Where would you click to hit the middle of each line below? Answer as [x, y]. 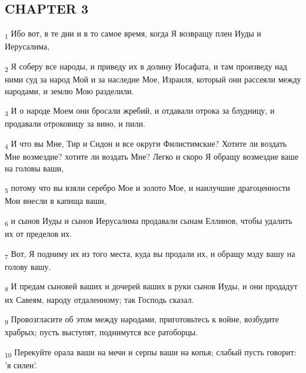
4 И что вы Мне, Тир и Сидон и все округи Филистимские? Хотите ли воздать [146, 144]
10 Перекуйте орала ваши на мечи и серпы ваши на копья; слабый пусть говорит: [151, 352]
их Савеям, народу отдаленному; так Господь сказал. [99, 299]
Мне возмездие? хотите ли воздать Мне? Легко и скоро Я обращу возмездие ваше [152, 156]
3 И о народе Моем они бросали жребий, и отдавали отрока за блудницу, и [140, 111]
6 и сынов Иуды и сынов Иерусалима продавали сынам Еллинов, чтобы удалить [149, 221]
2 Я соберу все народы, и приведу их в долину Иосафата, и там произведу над [146, 67]
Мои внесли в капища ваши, [56, 201]
